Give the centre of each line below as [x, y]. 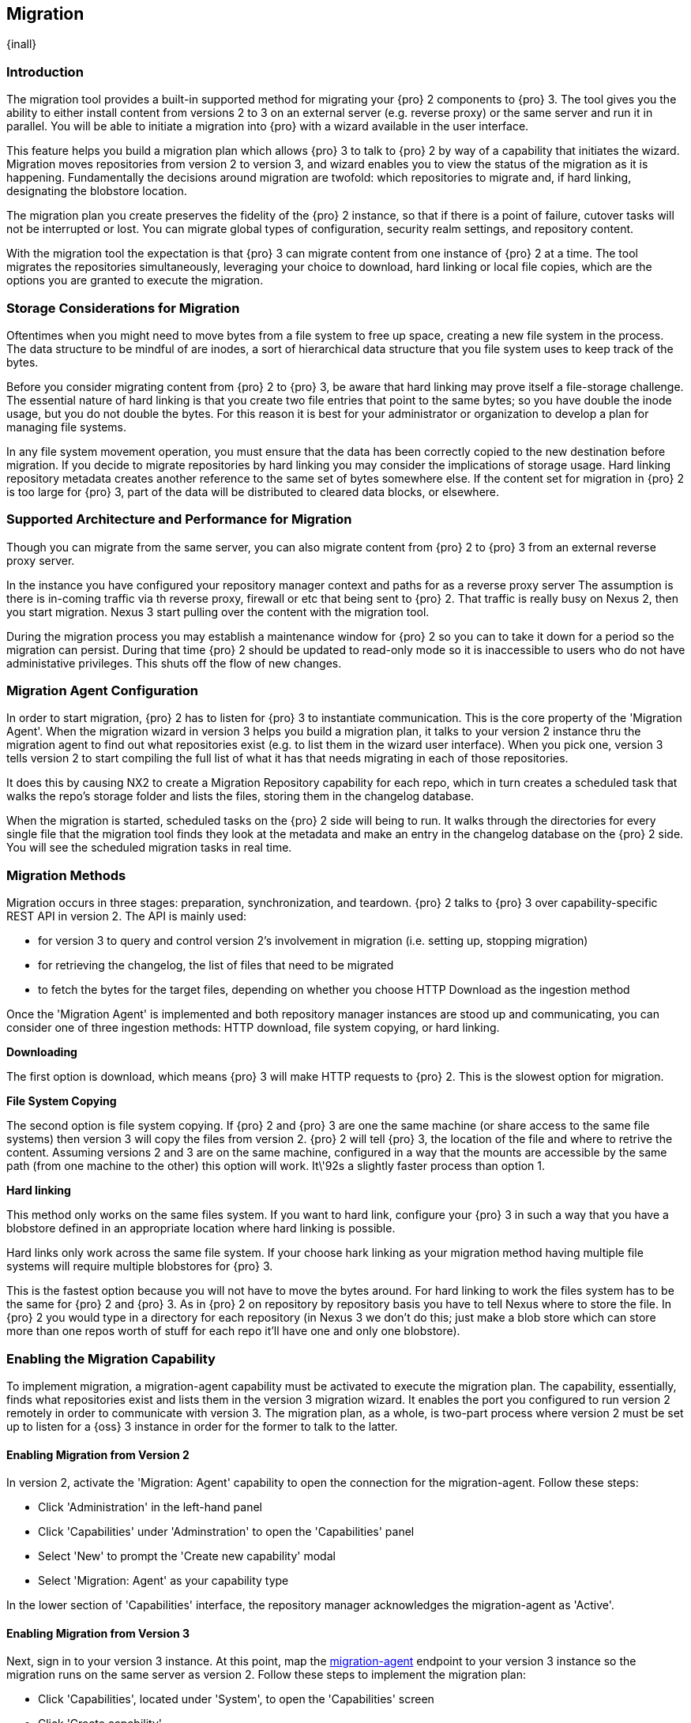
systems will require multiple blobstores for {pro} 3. [140, 1266]
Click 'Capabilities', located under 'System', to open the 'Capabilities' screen [236, 1699]
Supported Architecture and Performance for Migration [179, 519]
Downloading [42, 1052]
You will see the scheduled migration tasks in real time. [149, 848]
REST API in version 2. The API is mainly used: [127, 916]
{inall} [22, 44]
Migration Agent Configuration [102, 691]
